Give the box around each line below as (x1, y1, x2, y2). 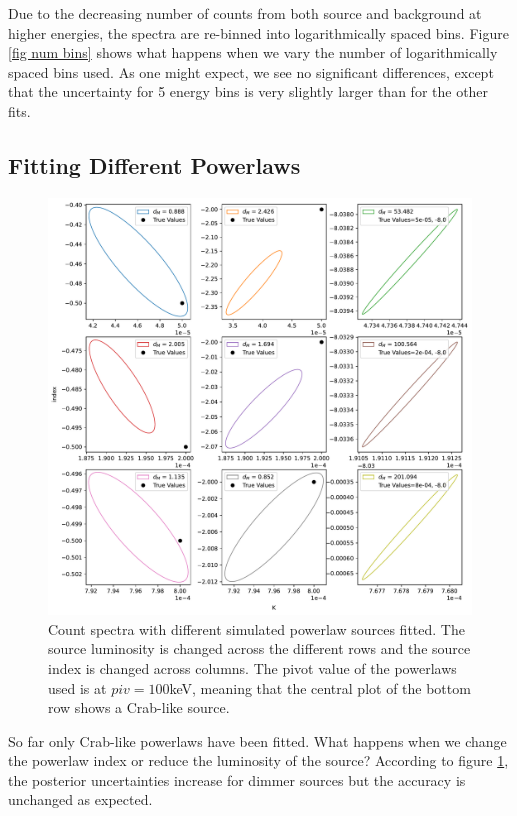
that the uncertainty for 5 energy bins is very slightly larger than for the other (8, 81, 489, 102)
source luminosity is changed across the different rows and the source (48, 638, 471, 659)
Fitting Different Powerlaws (8, 149, 301, 180)
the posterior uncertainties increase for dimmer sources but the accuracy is (8, 769, 466, 790)
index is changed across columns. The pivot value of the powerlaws (48, 657, 457, 678)
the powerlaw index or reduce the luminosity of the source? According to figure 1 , (8, 750, 509, 771)
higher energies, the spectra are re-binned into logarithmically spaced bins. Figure (8, 22, 509, 43)
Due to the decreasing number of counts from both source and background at (8, 3, 482, 23)
